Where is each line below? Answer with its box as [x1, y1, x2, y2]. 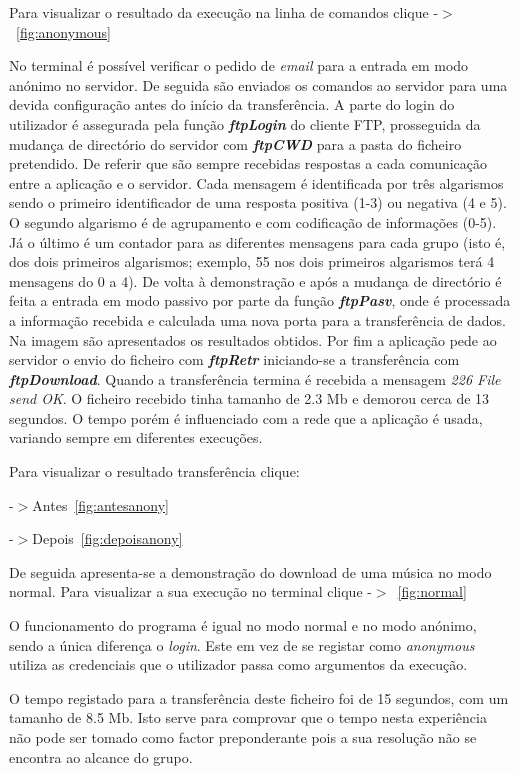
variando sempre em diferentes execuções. [9, 427, 263, 448]
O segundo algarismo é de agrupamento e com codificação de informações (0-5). [9, 211, 497, 232]
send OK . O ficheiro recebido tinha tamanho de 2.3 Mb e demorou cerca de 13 [9, 388, 490, 409]
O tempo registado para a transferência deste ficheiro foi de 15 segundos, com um [9, 687, 509, 708]
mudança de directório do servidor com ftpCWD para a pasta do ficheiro [9, 133, 462, 154]
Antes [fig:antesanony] [32, 494, 170, 515]
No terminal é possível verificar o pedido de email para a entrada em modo [9, 55, 469, 76]
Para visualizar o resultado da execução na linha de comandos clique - [9, 2, 439, 22]
